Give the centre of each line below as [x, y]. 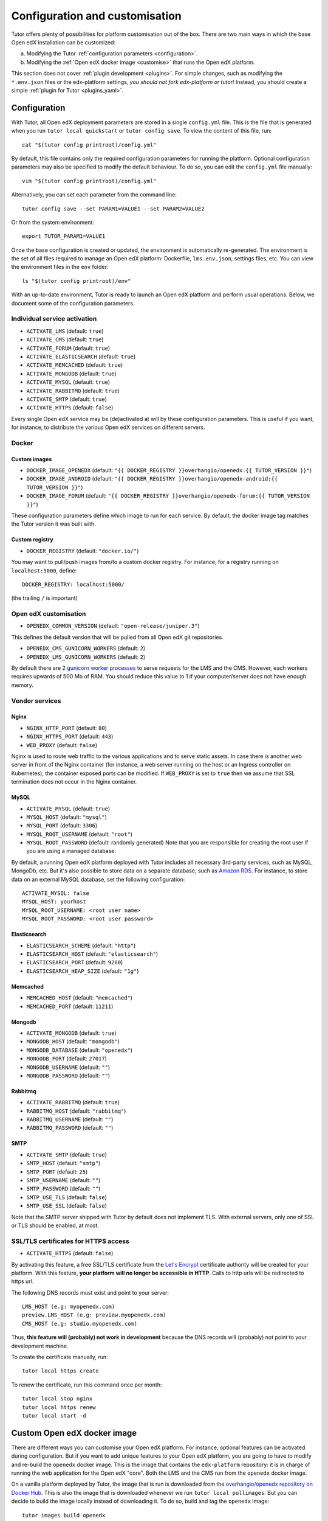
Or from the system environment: [53, 222]
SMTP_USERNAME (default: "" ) [63, 1180]
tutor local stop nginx [57, 1399]
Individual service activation [54, 319]
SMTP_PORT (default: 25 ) [57, 1172]
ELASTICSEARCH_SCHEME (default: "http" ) [81, 945]
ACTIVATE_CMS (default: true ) [65, 339]
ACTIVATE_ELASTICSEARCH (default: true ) [81, 357]
